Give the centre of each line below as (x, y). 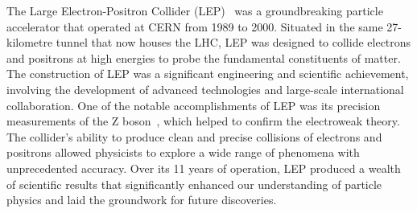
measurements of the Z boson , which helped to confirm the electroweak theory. (203, 121)
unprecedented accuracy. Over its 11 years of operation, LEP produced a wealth (204, 168)
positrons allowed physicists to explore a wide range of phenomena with (183, 152)
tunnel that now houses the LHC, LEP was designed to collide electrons (233, 42)
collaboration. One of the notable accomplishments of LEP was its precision (194, 105)
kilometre (30, 42)
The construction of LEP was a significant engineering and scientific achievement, (208, 74)
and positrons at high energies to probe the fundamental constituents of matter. (204, 57)
